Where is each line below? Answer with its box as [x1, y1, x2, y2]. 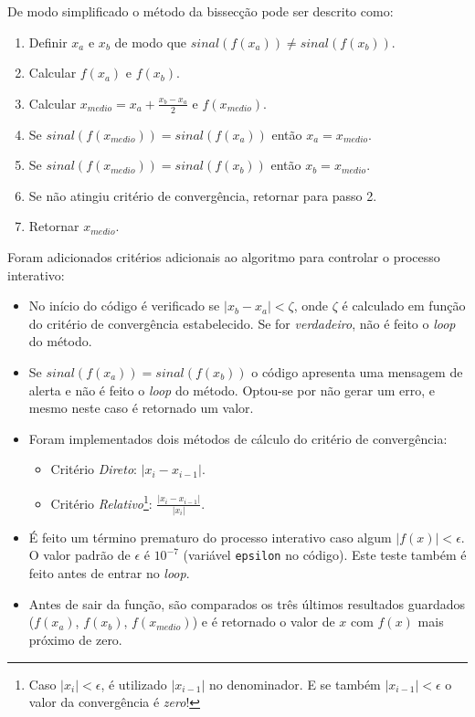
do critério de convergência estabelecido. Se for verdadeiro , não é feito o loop [28, 313, 456, 332]
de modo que [114, 32, 187, 51]
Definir [28, 32, 68, 51]
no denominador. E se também [209, 674, 381, 693]
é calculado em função [342, 296, 466, 315]
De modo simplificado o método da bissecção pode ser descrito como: [7, 2, 394, 20]
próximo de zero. [28, 629, 122, 648]
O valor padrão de [28, 545, 131, 564]
